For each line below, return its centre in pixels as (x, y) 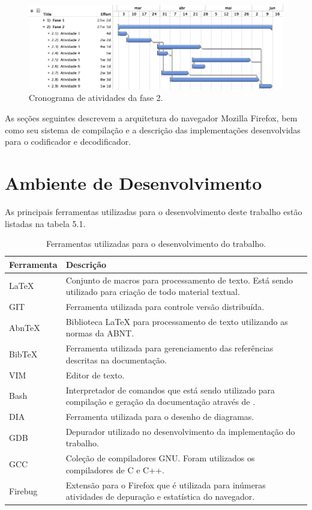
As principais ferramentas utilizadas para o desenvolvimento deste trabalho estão (154, 211)
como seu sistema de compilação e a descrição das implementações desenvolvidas (153, 129)
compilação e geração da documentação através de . (160, 402)
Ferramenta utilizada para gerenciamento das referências (169, 348)
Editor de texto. (95, 375)
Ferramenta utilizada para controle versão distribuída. (165, 306)
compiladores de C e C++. (115, 469)
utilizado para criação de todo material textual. (153, 292)
